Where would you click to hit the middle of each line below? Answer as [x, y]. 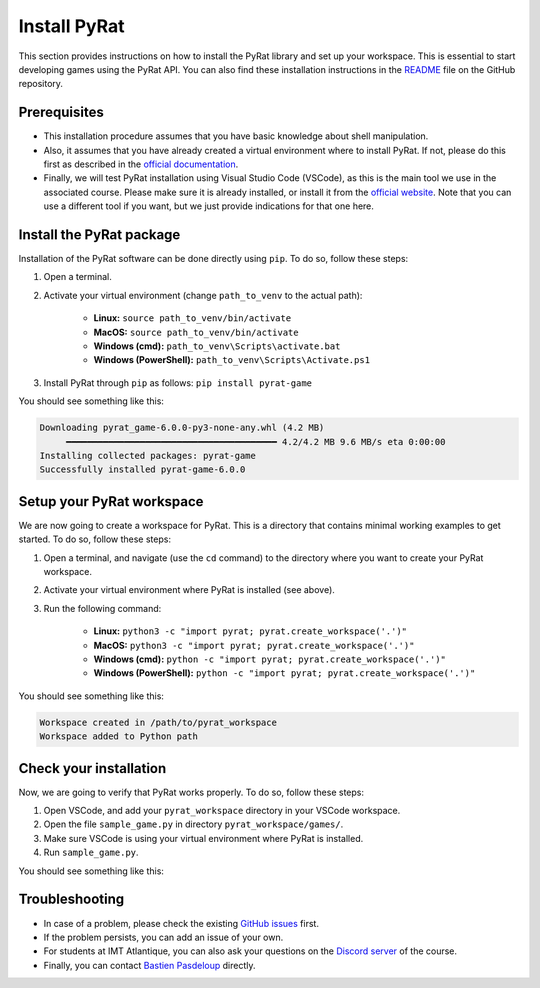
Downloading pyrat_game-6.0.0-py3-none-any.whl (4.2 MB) [182, 428]
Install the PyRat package [99, 234]
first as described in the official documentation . [141, 164]
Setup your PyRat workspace [111, 501]
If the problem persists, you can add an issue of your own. [163, 937]
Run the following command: [102, 608]
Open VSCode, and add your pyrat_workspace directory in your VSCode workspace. [222, 811]
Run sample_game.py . [91, 852]
